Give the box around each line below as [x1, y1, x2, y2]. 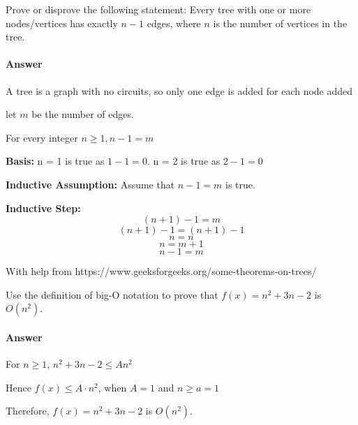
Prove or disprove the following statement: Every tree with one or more [6, 2, 311, 16]
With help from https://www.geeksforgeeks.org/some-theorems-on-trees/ [6, 264, 317, 278]
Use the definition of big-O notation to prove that [6, 287, 218, 301]
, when [98, 380, 127, 394]
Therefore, [6, 403, 50, 418]
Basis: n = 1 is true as [6, 154, 105, 168]
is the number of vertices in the [213, 15, 348, 30]
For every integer [6, 130, 78, 144]
